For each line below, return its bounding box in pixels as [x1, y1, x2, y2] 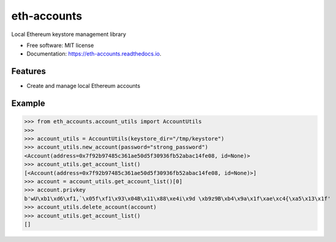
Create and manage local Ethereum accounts [26, 82, 141, 90]
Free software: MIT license [26, 42, 94, 49]
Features [11, 66, 46, 76]
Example [11, 98, 45, 109]
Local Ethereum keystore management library [11, 31, 127, 38]
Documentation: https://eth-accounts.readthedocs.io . [26, 50, 162, 57]
